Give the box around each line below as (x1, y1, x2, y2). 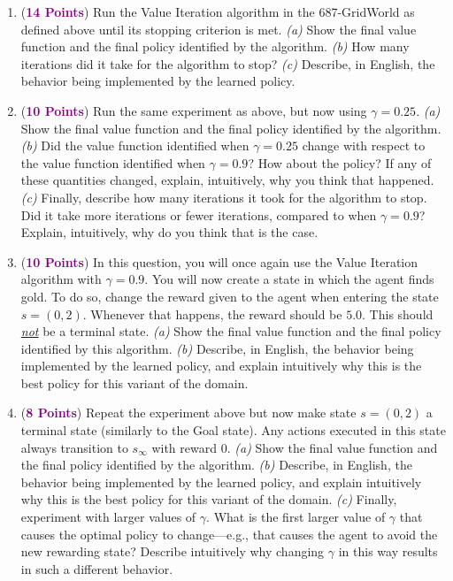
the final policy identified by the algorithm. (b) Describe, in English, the (20, 455, 412, 474)
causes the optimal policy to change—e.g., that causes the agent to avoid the (20, 524, 438, 543)
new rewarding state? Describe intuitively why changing (20, 542, 325, 561)
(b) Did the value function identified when (20, 136, 250, 155)
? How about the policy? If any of (248, 153, 432, 172)
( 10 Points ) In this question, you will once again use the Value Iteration (20, 252, 418, 271)
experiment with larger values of (20, 508, 196, 526)
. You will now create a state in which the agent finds (144, 270, 434, 288)
